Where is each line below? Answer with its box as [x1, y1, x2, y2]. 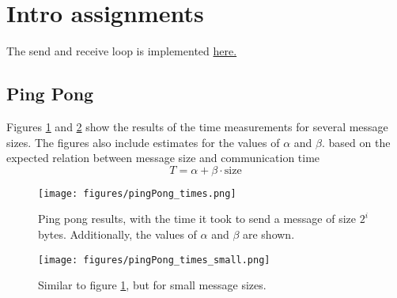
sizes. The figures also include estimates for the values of [6, 134, 280, 150]
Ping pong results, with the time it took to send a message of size [38, 210, 356, 227]
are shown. [242, 225, 295, 242]
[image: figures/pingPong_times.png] [38, 187, 236, 199]
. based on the [321, 134, 391, 150]
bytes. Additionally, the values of [38, 225, 197, 242]
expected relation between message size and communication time [6, 149, 320, 166]
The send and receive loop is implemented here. [6, 43, 237, 59]
